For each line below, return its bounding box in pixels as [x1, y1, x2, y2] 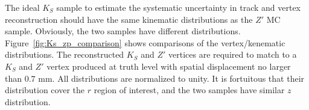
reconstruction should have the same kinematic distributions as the [5, 13, 253, 25]
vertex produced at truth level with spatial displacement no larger [46, 60, 291, 72]
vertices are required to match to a [168, 48, 297, 61]
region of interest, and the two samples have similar [94, 84, 285, 96]
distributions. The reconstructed [5, 48, 124, 61]
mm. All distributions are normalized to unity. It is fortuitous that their [38, 72, 305, 84]
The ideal [5, 1, 40, 13]
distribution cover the [5, 84, 85, 96]
